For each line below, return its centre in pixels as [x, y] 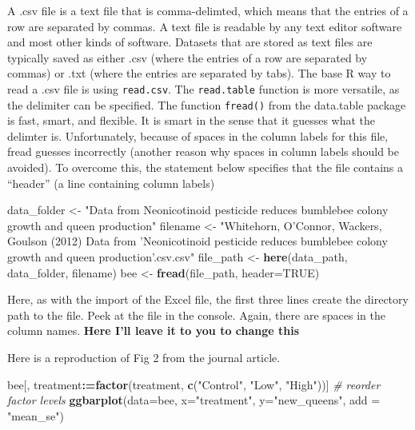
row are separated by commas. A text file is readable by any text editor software [205, 26]
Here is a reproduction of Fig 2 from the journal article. [144, 357]
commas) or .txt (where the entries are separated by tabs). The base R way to [199, 73]
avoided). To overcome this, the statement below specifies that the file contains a [206, 167]
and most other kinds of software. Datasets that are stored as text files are [190, 42]
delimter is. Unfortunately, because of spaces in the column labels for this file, [198, 135]
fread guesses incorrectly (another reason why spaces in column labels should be [204, 151]
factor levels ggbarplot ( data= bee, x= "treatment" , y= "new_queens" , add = [194, 400]
